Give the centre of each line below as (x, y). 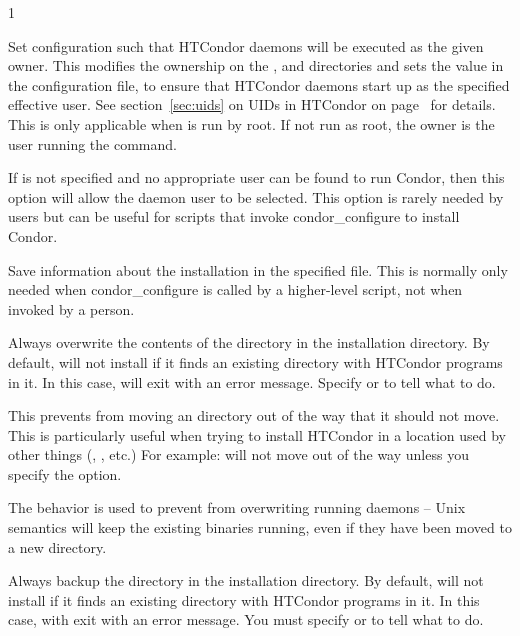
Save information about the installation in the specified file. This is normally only (258, 269)
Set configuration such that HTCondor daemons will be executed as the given (246, 45)
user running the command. (92, 143)
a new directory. (57, 546)
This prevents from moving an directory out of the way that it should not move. (254, 415)
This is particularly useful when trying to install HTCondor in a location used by (257, 434)
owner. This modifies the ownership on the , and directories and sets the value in (256, 65)
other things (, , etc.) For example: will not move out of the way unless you (238, 454)
